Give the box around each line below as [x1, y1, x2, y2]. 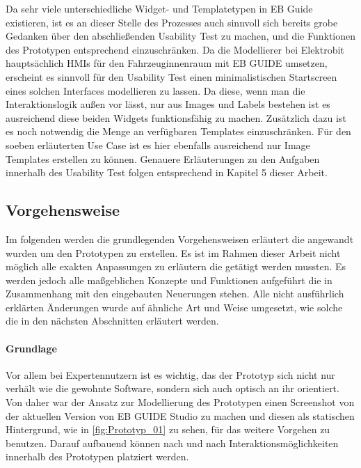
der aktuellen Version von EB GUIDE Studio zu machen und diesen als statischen [6, 408, 355, 423]
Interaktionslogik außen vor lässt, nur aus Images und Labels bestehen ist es [6, 97, 330, 111]
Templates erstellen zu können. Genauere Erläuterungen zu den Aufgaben [6, 151, 320, 166]
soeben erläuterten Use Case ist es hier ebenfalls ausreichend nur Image [6, 137, 310, 152]
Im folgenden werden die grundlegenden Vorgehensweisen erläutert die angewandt [6, 231, 354, 246]
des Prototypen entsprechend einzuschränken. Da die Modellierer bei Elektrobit [6, 42, 344, 56]
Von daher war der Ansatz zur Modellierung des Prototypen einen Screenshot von [6, 395, 355, 409]
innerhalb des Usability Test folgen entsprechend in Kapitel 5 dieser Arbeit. [6, 165, 328, 180]
